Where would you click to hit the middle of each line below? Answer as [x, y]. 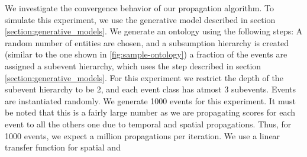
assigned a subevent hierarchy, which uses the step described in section [133, 65]
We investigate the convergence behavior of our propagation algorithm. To [139, 8]
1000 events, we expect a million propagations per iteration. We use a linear [143, 135]
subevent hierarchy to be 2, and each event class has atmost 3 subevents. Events [150, 89]
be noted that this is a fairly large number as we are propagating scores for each [150, 112]
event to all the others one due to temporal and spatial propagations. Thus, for [148, 124]
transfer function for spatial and [63, 147]
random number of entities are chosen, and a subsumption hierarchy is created [147, 42]
